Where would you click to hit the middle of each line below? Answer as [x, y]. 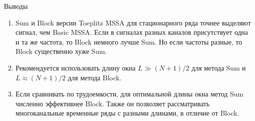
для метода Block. [95, 77]
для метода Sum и [218, 67]
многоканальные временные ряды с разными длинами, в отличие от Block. [127, 113]
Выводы [16, 6]
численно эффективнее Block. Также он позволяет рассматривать [113, 103]
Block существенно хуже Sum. [61, 51]
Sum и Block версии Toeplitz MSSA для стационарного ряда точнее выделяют [133, 22]
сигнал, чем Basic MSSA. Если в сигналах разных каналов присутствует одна [132, 32]
